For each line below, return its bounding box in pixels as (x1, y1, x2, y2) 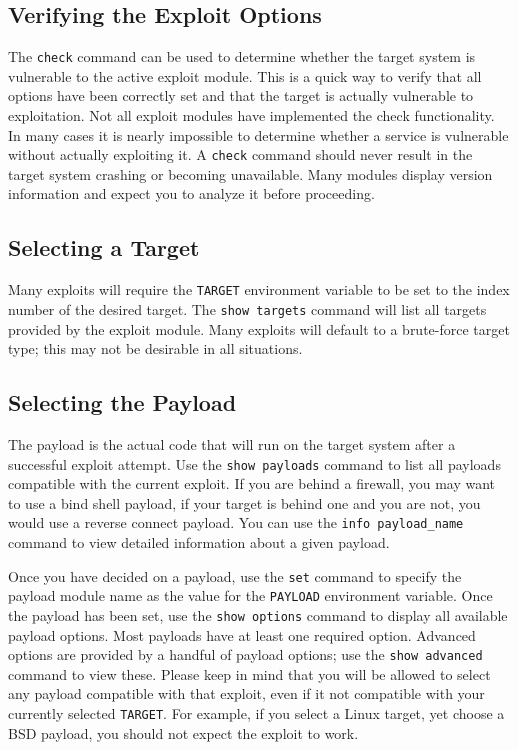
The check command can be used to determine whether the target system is (8, 46, 476, 67)
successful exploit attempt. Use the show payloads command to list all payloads (8, 453, 501, 474)
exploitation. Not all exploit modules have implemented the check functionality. (8, 105, 495, 126)
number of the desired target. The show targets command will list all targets (8, 298, 487, 319)
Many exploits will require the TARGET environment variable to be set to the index (8, 279, 510, 300)
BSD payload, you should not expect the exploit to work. (8, 722, 359, 743)
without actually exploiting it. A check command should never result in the (8, 144, 473, 165)
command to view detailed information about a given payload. (8, 532, 390, 553)
